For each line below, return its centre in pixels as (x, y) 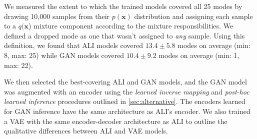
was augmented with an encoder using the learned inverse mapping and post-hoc (127, 91)
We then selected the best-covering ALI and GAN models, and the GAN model (125, 82)
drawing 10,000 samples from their (57, 16)
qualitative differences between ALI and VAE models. (86, 131)
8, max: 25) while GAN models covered (64, 55)
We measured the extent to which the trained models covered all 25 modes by (123, 6)
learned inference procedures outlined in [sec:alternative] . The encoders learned (125, 101)
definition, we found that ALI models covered (73, 45)
